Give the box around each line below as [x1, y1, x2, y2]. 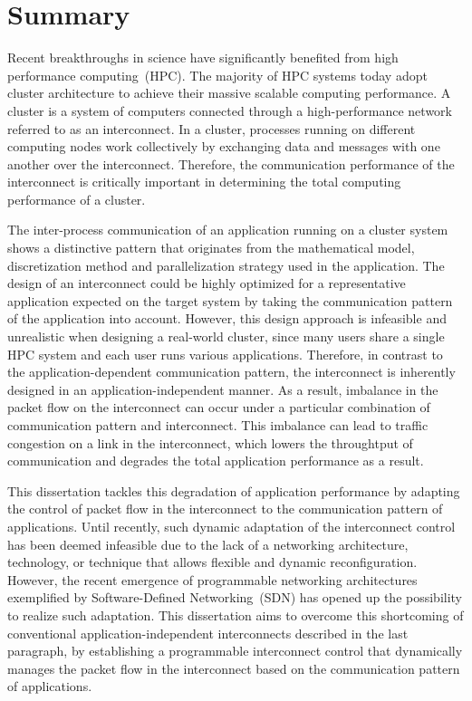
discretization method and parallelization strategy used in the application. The [7, 255, 445, 274]
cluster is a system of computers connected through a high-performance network [7, 101, 452, 120]
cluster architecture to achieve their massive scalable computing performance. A [7, 83, 451, 102]
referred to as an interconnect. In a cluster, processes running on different [7, 119, 416, 138]
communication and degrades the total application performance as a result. [7, 451, 424, 470]
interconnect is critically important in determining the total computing [7, 172, 401, 191]
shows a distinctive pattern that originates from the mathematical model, [7, 238, 415, 257]
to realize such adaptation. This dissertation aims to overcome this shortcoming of [7, 605, 464, 624]
